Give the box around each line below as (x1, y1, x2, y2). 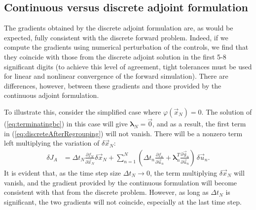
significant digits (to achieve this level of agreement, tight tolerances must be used (4, 61, 252, 71)
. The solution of (201, 106, 252, 117)
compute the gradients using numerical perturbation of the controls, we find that (4, 42, 249, 52)
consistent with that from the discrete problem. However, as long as (4, 187, 209, 197)
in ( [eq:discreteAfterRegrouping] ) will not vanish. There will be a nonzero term (4, 128, 243, 138)
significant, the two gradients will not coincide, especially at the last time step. (4, 196, 242, 207)
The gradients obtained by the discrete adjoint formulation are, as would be (4, 23, 233, 33)
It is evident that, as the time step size (4, 167, 121, 178)
